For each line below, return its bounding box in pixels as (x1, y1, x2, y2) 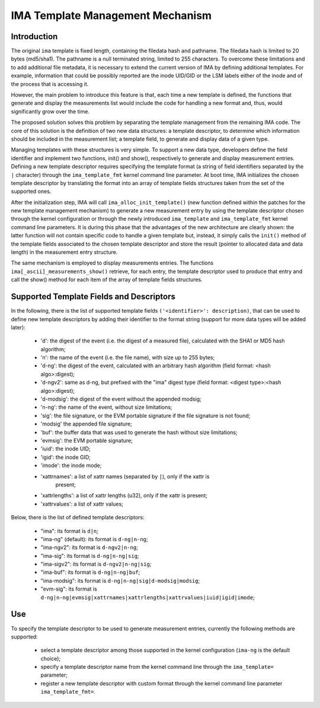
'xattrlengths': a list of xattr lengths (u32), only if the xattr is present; (40, 492, 207, 499)
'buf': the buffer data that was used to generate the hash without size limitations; (40, 428, 238, 436)
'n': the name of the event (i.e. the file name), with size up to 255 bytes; (40, 354, 215, 361)
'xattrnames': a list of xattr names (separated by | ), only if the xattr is (40, 472, 210, 480)
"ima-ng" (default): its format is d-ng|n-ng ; (40, 535, 148, 542)
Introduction (11, 31, 58, 42)
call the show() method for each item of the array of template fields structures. (11, 276, 203, 283)
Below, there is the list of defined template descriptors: (11, 514, 145, 521)
